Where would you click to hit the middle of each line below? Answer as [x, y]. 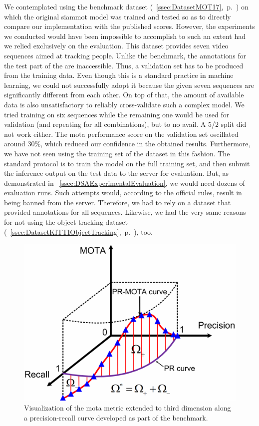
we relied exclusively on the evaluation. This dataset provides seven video [116, 46]
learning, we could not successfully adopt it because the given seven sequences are [129, 85]
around [15, 144]
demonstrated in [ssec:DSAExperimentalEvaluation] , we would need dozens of [125, 183]
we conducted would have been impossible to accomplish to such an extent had [125, 36]
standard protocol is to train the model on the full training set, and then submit [127, 163]
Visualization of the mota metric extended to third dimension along [128, 408]
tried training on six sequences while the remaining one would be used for [117, 114]
